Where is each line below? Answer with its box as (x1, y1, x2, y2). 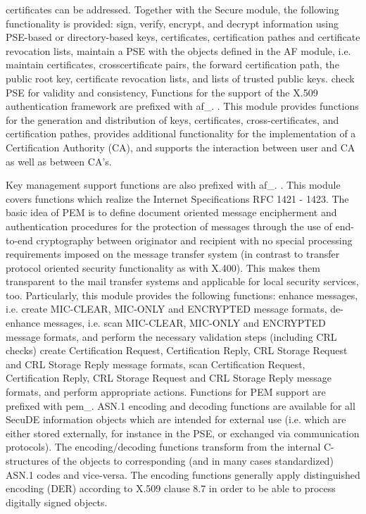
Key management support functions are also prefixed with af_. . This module (6, 177, 341, 192)
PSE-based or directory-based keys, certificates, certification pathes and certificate (6, 30, 360, 44)
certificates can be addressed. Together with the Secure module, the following (6, 2, 339, 16)
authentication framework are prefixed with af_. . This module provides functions (6, 99, 359, 113)
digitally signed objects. (6, 494, 108, 509)
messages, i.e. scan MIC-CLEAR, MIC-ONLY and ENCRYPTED (43, 315, 326, 330)
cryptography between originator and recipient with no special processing (36, 232, 353, 247)
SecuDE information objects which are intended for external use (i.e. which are (6, 412, 346, 427)
